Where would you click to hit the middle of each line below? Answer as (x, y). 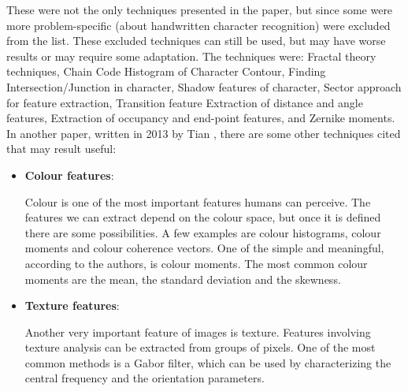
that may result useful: (61, 149)
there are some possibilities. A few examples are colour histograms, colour (203, 232)
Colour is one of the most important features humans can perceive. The (198, 201)
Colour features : (69, 175)
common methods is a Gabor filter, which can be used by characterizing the (208, 362)
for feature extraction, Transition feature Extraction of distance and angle (185, 102)
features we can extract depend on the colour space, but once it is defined (203, 217)
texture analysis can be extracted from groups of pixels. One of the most (200, 347)
